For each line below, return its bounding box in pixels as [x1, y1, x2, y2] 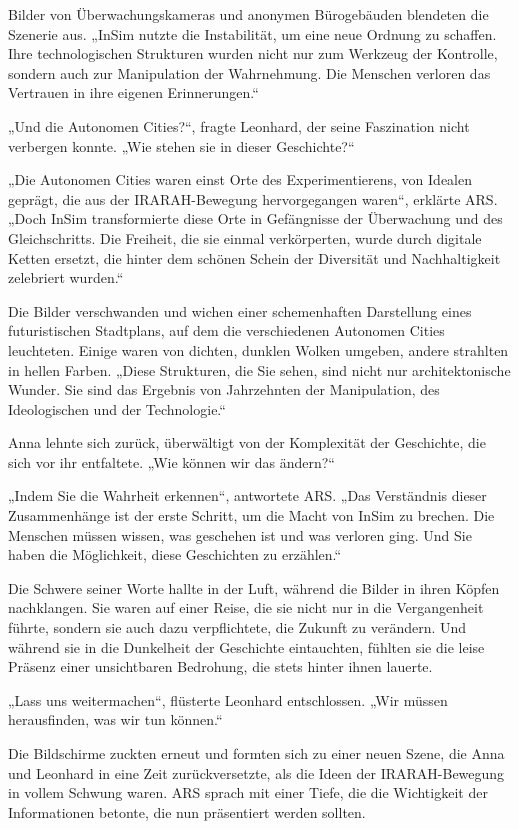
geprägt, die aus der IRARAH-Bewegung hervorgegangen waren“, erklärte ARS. [8, 188, 498, 209]
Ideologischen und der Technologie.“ [8, 398, 226, 419]
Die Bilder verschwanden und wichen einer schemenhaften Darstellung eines [8, 300, 472, 321]
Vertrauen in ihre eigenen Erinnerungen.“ [8, 82, 259, 103]
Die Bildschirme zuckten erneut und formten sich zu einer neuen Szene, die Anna [8, 743, 505, 763]
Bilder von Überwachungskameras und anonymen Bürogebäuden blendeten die [8, 4, 489, 24]
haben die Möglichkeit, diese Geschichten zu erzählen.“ [8, 544, 342, 565]
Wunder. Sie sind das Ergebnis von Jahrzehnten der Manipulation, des [8, 379, 440, 400]
